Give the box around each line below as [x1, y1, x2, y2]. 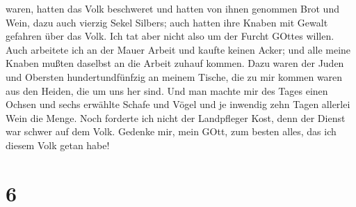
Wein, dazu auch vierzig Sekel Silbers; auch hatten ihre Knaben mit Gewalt [6, 15, 328, 29]
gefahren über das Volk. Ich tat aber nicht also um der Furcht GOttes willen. [6, 29, 334, 43]
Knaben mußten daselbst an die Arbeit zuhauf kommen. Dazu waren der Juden [6, 56, 344, 70]
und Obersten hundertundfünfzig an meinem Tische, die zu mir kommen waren [6, 69, 343, 84]
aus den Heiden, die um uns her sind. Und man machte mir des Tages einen [6, 83, 328, 98]
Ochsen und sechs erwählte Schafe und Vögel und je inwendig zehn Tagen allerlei [6, 97, 350, 112]
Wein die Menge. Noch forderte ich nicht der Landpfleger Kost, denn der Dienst [6, 110, 346, 125]
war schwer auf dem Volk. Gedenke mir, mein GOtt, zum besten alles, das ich [6, 124, 337, 139]
